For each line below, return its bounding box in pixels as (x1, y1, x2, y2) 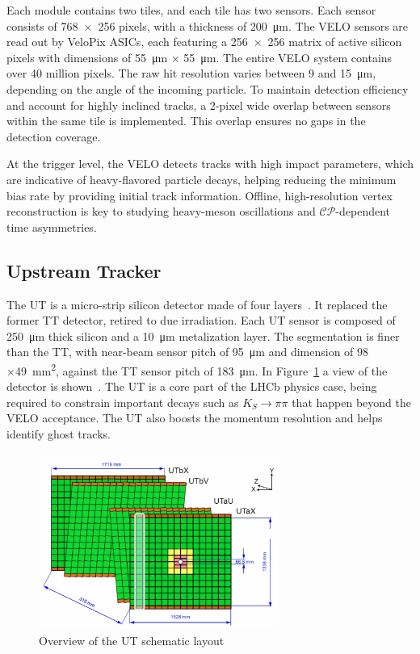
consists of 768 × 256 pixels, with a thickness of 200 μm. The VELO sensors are (6, 17, 409, 34)
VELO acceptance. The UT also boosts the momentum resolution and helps (6, 409, 383, 426)
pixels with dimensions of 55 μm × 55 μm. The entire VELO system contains (6, 48, 393, 65)
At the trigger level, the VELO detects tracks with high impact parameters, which (6, 155, 414, 172)
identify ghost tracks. (6, 425, 111, 442)
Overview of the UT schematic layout (39, 632, 225, 649)
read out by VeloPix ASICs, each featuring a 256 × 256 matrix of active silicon (6, 33, 402, 50)
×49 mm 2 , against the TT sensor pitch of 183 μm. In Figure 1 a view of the (6, 359, 388, 379)
